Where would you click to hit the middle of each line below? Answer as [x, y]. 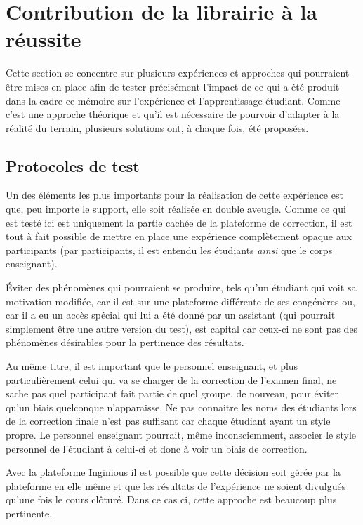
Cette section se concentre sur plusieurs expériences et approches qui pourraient [178, 73]
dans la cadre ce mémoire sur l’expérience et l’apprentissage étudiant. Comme [173, 100]
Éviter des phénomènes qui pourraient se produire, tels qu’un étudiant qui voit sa [181, 287]
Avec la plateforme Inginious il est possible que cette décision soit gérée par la [173, 472]
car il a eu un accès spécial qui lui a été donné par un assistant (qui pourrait [171, 315]
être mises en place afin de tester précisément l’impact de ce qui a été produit [173, 86]
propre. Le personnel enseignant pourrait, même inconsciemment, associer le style [181, 434]
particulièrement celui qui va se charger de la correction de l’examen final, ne [171, 379]
